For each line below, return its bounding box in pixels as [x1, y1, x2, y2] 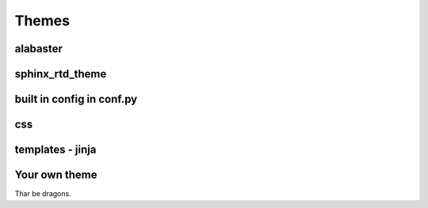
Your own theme [14, 168, 98, 182]
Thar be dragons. [14, 189, 71, 199]
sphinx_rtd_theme [14, 67, 107, 81]
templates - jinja [14, 143, 97, 157]
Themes [14, 12, 71, 29]
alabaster [14, 42, 63, 55]
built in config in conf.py [14, 93, 138, 106]
